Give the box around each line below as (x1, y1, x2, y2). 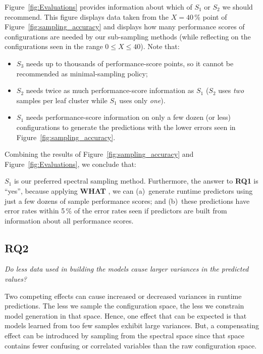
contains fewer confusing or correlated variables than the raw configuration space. (5, 340, 257, 350)
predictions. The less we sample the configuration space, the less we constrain (5, 300, 244, 311)
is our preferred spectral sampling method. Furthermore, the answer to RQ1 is (14, 175, 258, 186)
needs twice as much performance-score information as (26, 85, 194, 96)
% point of (194, 11, 227, 22)
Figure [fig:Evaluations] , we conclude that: (5, 158, 136, 169)
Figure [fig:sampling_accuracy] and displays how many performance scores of (5, 21, 245, 32)
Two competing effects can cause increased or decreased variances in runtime (5, 290, 242, 301)
